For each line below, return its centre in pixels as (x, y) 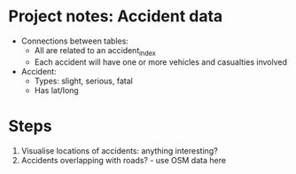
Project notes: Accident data (116, 16)
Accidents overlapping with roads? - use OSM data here (124, 160)
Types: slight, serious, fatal (84, 81)
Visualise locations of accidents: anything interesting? (119, 150)
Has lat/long (56, 90)
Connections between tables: (75, 41)
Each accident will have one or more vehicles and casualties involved (160, 62)
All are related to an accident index (95, 51)
